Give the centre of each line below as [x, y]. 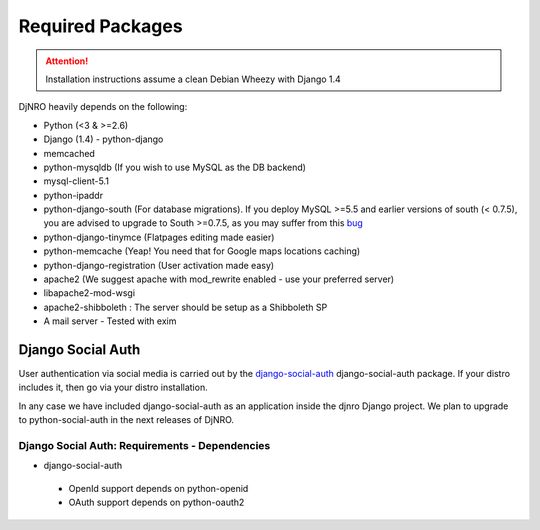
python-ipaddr [73, 195]
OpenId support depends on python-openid [158, 488]
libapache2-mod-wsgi [89, 293]
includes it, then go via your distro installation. [113, 387]
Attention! [67, 61]
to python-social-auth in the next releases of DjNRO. [126, 420]
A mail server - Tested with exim [110, 321]
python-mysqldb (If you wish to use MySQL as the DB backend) [175, 167]
